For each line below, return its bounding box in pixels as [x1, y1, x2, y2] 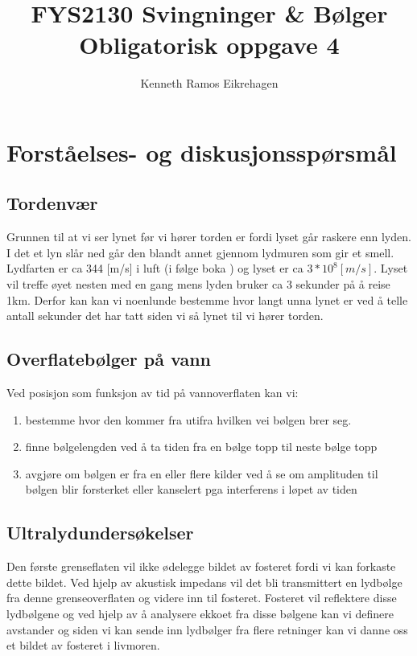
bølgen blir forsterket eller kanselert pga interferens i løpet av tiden [25, 481, 357, 498]
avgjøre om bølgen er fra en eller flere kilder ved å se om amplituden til [25, 465, 378, 482]
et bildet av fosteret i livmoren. [6, 637, 160, 654]
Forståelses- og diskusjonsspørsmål [6, 135, 397, 168]
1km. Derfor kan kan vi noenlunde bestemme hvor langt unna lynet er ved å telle [6, 291, 408, 308]
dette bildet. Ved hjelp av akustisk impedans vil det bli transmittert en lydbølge [6, 573, 403, 590]
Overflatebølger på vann [6, 346, 212, 371]
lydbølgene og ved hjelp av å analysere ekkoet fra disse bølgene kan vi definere [6, 605, 394, 622]
